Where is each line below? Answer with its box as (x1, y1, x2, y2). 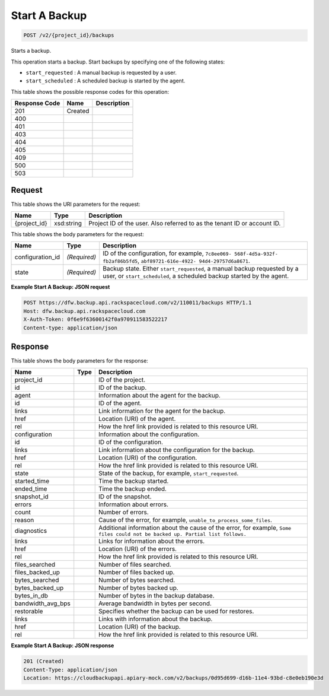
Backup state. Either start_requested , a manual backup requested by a (103, 265, 299, 273)
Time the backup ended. (98, 485, 167, 493)
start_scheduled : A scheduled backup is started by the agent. (25, 77, 186, 84)
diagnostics (14, 526, 47, 535)
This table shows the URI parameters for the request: (11, 201, 140, 208)
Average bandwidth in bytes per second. (98, 599, 212, 608)
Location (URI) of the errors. (98, 545, 177, 553)
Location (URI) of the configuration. (98, 454, 197, 462)
